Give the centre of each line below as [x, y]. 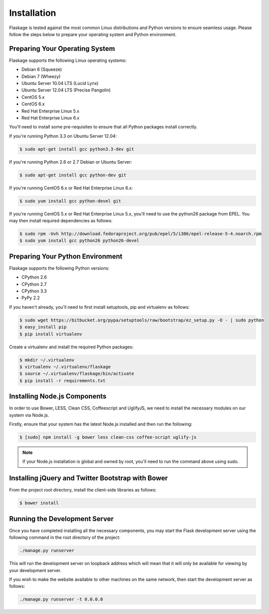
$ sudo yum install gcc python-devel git [70, 201]
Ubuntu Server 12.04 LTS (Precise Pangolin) [66, 90]
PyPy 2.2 [31, 298]
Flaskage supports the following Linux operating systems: [68, 60]
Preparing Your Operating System [62, 49]
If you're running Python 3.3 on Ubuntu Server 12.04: [63, 136]
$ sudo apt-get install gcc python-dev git [73, 175]
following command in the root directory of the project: [65, 537]
